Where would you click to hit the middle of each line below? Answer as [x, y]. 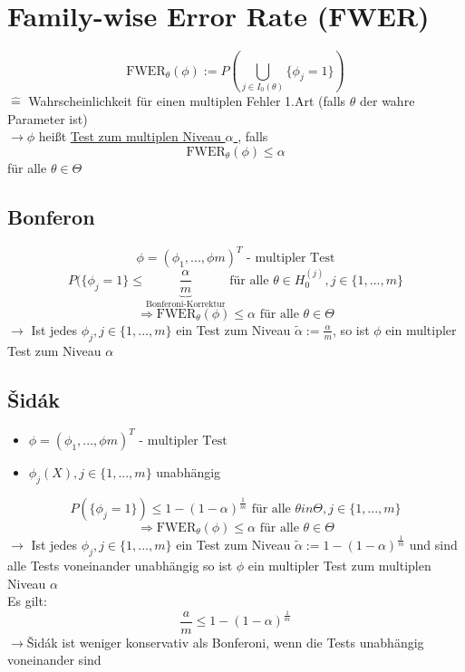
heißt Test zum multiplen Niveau [130, 136]
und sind [433, 545]
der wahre [387, 100]
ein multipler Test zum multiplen [339, 565]
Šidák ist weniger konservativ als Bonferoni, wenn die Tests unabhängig [225, 642]
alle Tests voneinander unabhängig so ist [120, 565]
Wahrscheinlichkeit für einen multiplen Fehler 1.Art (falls [187, 100]
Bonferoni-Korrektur [185, 305]
